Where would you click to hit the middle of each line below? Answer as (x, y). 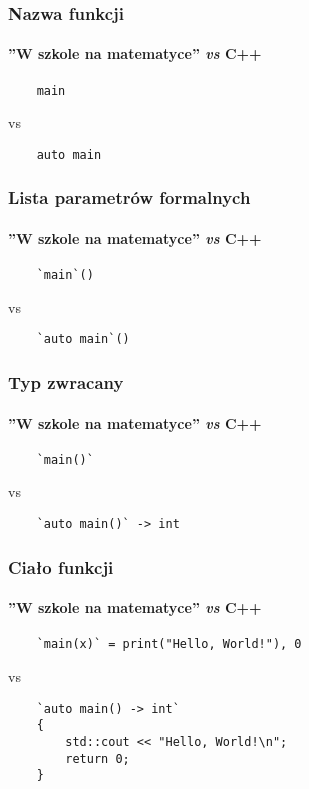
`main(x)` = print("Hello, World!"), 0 (169, 644)
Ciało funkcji (61, 566)
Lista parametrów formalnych (129, 197)
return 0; (97, 758)
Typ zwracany (66, 382)
